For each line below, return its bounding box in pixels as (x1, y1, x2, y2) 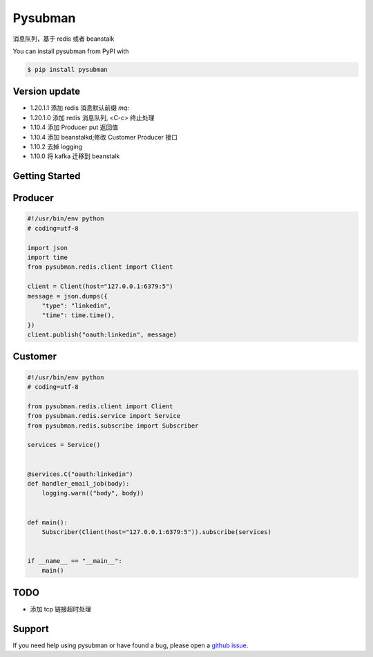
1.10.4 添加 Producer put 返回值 (30, 123, 119, 131)
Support (12, 622, 49, 635)
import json (27, 244, 68, 251)
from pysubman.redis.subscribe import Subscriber (27, 421, 199, 430)
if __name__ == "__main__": (27, 557, 122, 565)
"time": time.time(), (41, 312, 115, 319)
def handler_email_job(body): (27, 479, 130, 487)
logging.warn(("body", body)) (41, 489, 144, 497)
